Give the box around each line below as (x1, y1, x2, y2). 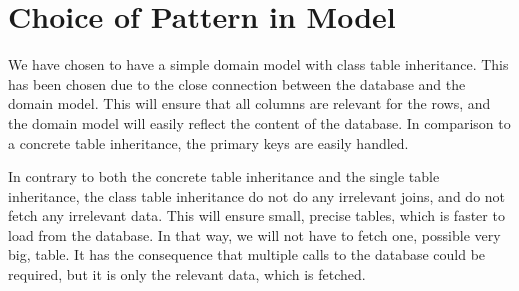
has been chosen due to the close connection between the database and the (8, 73, 466, 94)
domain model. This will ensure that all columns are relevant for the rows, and (8, 93, 491, 114)
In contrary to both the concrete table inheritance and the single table (8, 166, 440, 187)
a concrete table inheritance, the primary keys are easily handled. (8, 132, 409, 153)
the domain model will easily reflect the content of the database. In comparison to (8, 112, 511, 133)
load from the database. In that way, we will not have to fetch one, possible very (8, 224, 501, 245)
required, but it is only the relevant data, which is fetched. (8, 264, 366, 285)
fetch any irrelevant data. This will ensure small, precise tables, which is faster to (8, 205, 505, 226)
